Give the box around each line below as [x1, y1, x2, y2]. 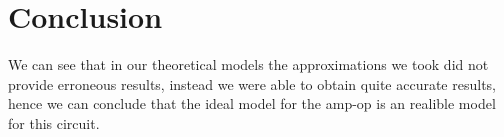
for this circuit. [8, 112, 100, 133]
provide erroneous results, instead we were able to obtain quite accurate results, [8, 73, 496, 94]
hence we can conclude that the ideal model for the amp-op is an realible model [8, 93, 496, 114]
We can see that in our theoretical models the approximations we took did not [8, 54, 489, 75]
